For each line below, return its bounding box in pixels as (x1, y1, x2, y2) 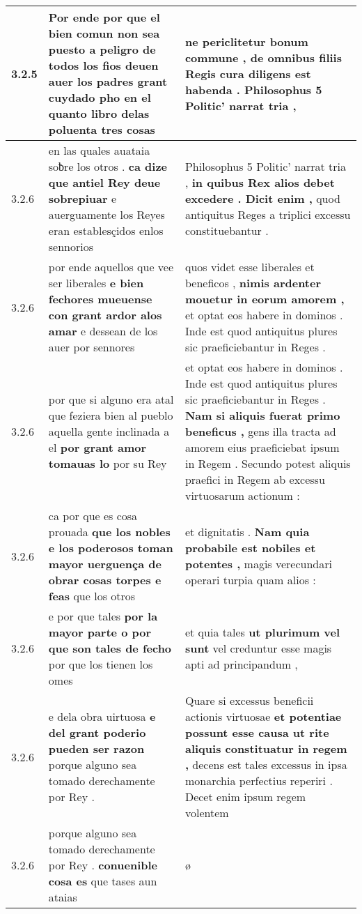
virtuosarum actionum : (184, 487, 300, 503)
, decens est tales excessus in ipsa (184, 756, 347, 772)
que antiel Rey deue (48, 174, 161, 190)
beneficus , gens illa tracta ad (184, 423, 336, 439)
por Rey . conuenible (48, 857, 158, 873)
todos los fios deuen (48, 57, 159, 73)
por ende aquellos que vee (48, 259, 174, 275)
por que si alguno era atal (48, 391, 174, 407)
